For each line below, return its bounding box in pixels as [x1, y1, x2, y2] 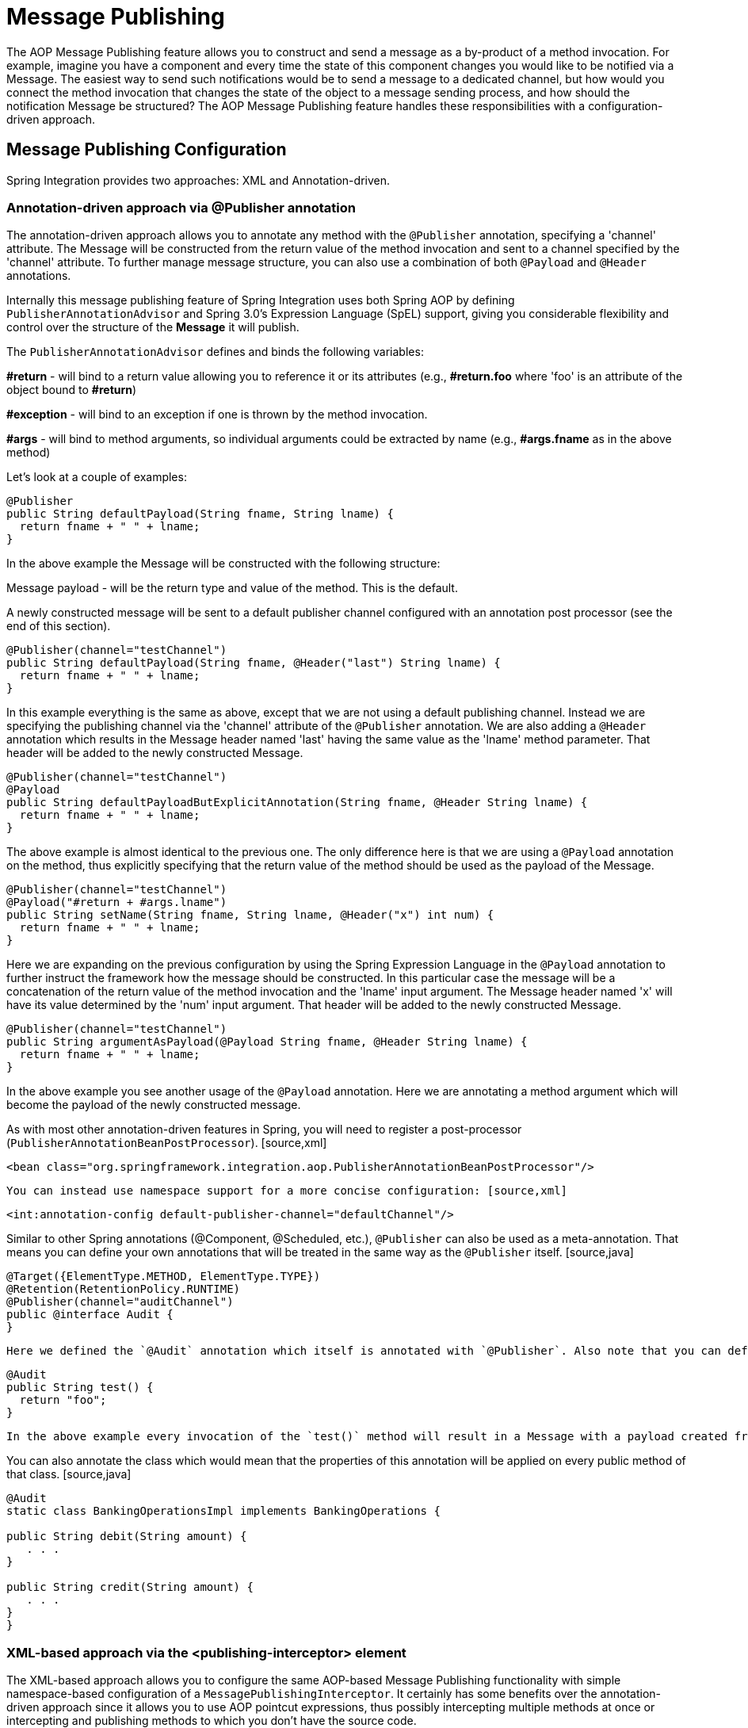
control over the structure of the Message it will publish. [6, 320, 300, 335]
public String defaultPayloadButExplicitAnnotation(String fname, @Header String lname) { [6, 796, 588, 809]
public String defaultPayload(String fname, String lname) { [6, 507, 394, 521]
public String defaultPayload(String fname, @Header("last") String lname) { [6, 656, 501, 670]
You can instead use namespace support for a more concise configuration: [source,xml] [6, 1184, 568, 1198]
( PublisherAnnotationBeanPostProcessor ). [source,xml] [6, 1136, 327, 1150]
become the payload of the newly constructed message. [6, 1098, 301, 1112]
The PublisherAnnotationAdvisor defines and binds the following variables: [6, 345, 424, 359]
